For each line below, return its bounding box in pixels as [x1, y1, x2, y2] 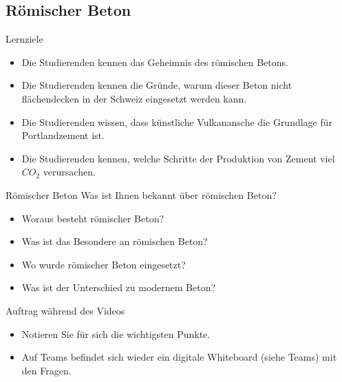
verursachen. [43, 165, 96, 179]
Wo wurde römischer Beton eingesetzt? [21, 257, 186, 271]
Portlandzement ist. [21, 128, 105, 142]
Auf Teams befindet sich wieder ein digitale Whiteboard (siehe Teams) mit [21, 350, 337, 364]
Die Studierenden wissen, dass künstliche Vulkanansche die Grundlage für [21, 114, 333, 129]
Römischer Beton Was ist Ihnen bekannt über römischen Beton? [6, 187, 277, 202]
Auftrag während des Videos [6, 303, 125, 317]
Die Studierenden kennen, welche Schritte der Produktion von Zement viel [21, 151, 335, 165]
